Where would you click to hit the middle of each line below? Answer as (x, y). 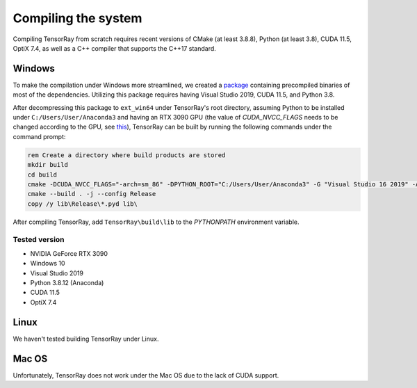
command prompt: (39, 136)
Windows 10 (48, 264)
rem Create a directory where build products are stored (126, 155)
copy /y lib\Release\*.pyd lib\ (83, 204)
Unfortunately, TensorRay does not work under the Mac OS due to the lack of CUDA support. (146, 375)
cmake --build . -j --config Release (92, 194)
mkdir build (48, 165)
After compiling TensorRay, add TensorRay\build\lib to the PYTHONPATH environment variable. (156, 222)
